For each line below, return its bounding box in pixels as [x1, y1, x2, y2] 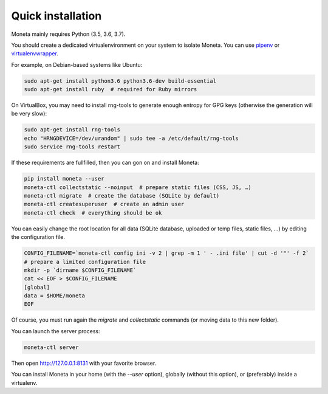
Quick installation [11, 9, 102, 22]
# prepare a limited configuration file [24, 258, 146, 265]
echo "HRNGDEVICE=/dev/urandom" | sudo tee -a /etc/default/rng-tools [24, 134, 239, 142]
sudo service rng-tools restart [24, 143, 121, 150]
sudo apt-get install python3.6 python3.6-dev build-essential [24, 77, 217, 85]
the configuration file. [11, 233, 65, 241]
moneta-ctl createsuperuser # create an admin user [24, 201, 185, 208]
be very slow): [11, 110, 47, 117]
